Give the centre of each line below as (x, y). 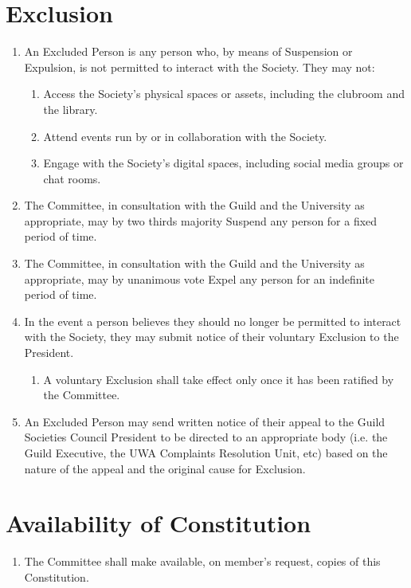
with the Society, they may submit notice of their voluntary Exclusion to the (211, 337)
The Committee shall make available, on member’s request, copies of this (202, 561)
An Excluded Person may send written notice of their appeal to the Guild (205, 421)
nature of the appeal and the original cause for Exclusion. (165, 468)
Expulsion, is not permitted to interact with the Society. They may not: (200, 67)
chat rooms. (72, 178)
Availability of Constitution (159, 523)
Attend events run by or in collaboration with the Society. (185, 136)
